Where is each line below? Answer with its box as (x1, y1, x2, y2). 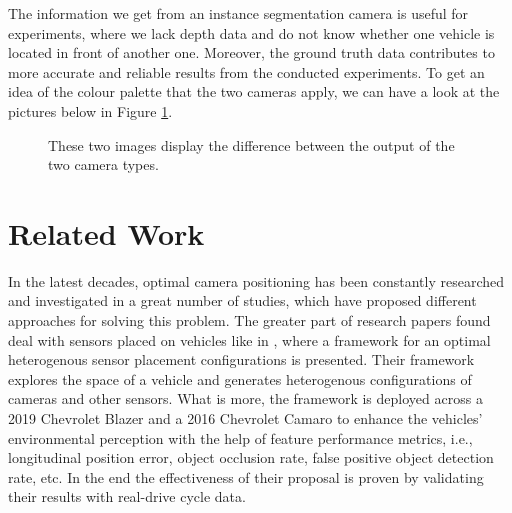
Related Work (8, 212, 205, 253)
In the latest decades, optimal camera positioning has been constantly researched (8, 270, 504, 291)
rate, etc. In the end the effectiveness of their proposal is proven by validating (8, 466, 484, 487)
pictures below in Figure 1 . (8, 100, 173, 121)
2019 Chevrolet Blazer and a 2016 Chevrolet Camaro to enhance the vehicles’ (8, 408, 483, 429)
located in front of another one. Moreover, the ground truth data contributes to (8, 42, 495, 63)
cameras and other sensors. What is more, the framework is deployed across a (8, 388, 483, 409)
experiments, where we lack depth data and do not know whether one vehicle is (8, 22, 495, 43)
